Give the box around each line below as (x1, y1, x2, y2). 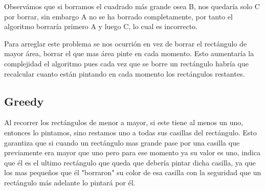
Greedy (4, 93, 44, 109)
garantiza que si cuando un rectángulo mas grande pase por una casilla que (4, 137, 240, 148)
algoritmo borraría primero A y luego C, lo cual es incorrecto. (4, 21, 197, 32)
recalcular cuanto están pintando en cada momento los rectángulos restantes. (4, 68, 245, 79)
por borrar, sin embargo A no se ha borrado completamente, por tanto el (4, 11, 233, 21)
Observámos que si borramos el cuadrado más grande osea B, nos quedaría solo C (4, 1, 260, 11)
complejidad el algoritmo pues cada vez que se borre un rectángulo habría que (4, 58, 249, 68)
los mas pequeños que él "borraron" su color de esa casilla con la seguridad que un (4, 167, 261, 178)
